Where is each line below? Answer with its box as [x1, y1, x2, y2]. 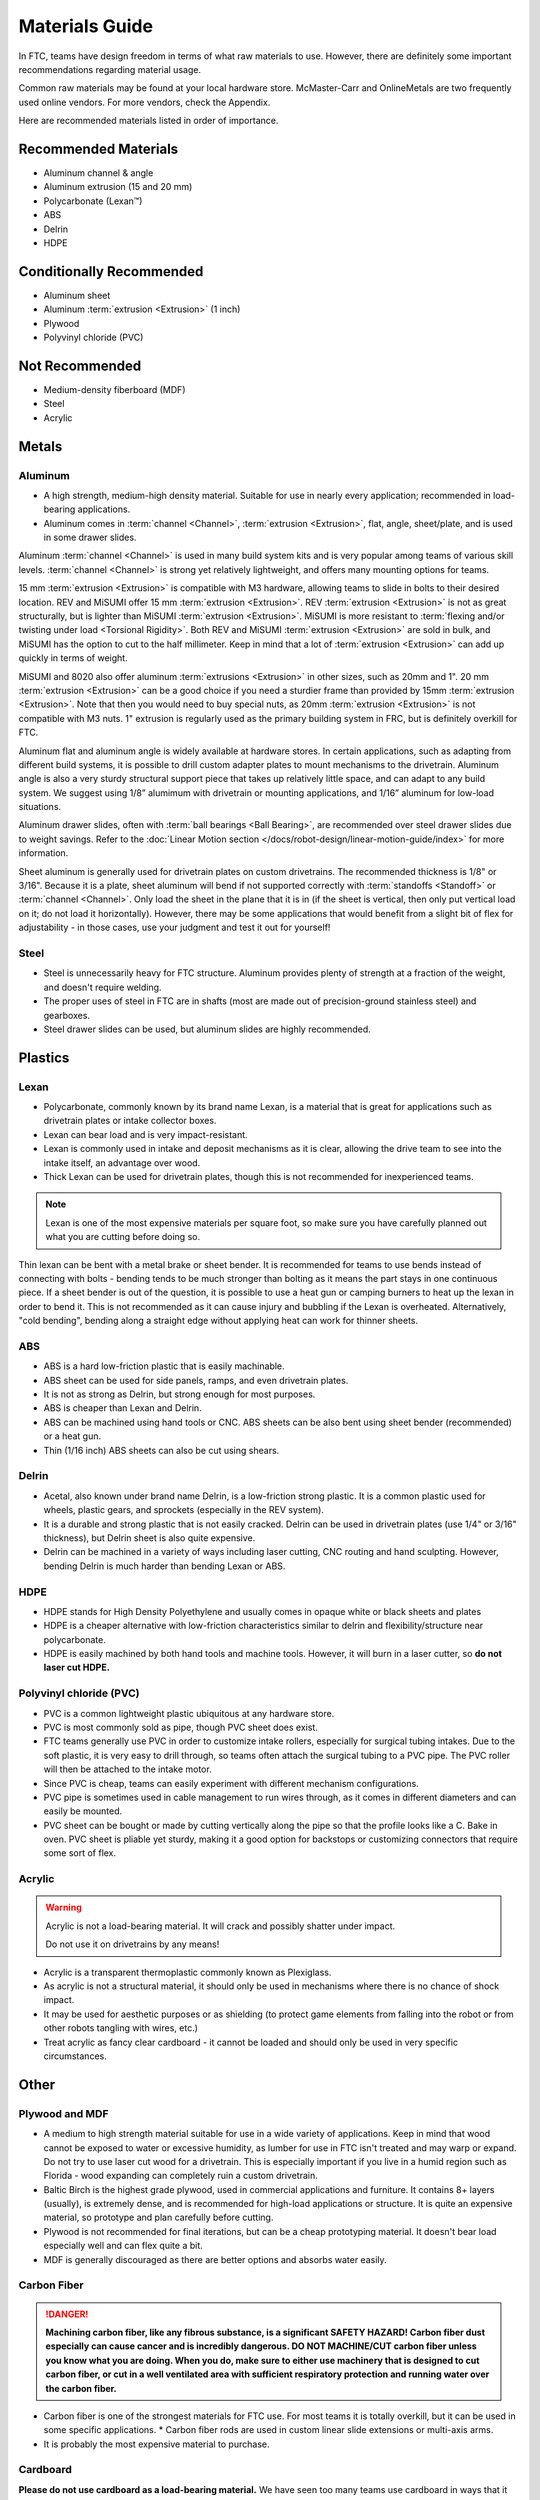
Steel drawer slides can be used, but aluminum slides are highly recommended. [43, 1023, 372, 1035]
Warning [45, 1901, 82, 1914]
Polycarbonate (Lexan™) [43, 195, 143, 207]
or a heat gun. [43, 1430, 102, 1442]
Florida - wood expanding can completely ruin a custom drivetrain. [43, 2170, 319, 2182]
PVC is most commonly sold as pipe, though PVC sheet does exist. [43, 1721, 319, 1733]
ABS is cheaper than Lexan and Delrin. [43, 1402, 202, 1414]
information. [18, 847, 69, 859]
